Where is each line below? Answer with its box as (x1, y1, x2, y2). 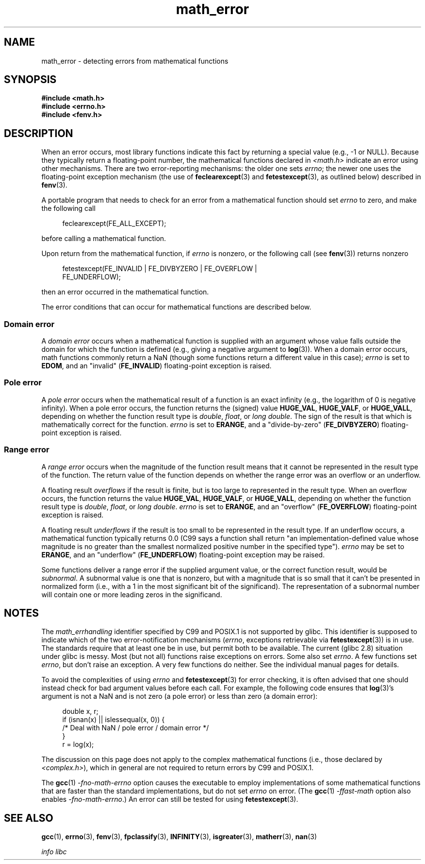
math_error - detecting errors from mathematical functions (41, 56, 229, 65)
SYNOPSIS (4, 73, 57, 86)
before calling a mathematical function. (41, 234, 166, 243)
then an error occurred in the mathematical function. (41, 288, 209, 296)
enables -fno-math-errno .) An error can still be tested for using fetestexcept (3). (41, 795, 298, 804)
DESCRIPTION (4, 127, 73, 139)
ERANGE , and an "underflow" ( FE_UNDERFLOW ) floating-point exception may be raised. (41, 550, 325, 559)
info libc (41, 847, 67, 856)
